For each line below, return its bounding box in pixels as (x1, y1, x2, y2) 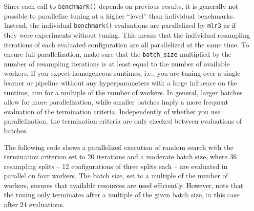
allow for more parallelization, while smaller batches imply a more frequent (4, 97, 228, 107)
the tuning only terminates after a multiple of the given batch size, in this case (4, 190, 240, 200)
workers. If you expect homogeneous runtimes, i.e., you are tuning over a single (4, 68, 240, 78)
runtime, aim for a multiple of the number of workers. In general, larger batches (4, 87, 243, 97)
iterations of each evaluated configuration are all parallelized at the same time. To (4, 39, 249, 49)
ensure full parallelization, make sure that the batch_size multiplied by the (4, 49, 232, 59)
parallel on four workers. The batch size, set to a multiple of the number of (4, 170, 228, 181)
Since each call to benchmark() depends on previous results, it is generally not (4, 1, 238, 11)
